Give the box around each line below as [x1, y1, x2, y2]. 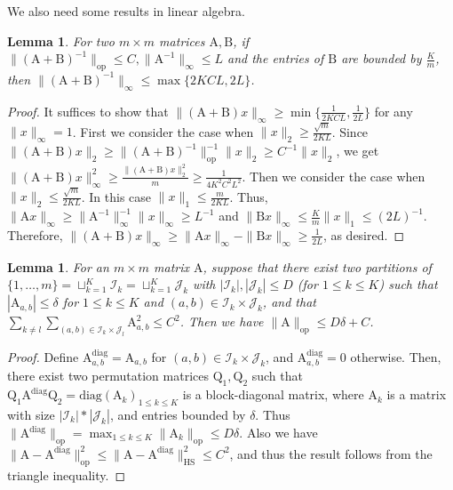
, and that [262, 293, 316, 311]
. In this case [81, 187, 152, 205]
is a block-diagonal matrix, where [182, 385, 364, 404]
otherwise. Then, [350, 348, 441, 366]
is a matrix [386, 385, 447, 404]
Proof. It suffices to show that [7, 101, 169, 120]
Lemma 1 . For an [7, 257, 109, 276]
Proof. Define [7, 348, 79, 366]
